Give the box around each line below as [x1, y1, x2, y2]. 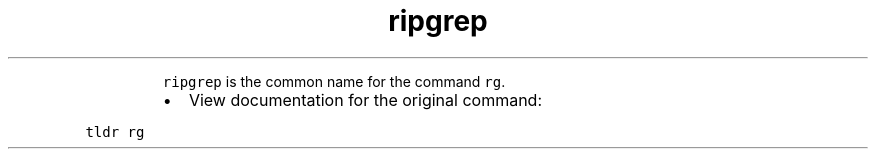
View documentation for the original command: [188, 89, 543, 110]
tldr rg [85, 123, 145, 140]
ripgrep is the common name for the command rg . [162, 72, 506, 90]
